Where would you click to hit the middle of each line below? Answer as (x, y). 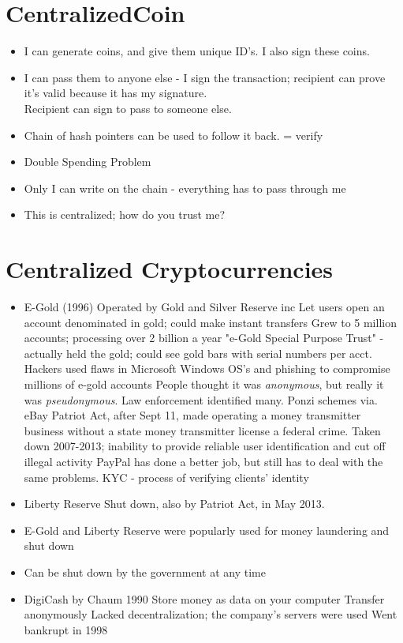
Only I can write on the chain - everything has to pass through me (185, 188)
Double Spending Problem (88, 162)
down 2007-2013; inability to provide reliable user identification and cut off (205, 446)
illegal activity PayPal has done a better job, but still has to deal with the (203, 461)
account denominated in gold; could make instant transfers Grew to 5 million (210, 322)
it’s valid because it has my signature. (116, 93)
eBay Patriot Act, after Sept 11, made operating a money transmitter (192, 415)
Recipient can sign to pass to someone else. (128, 108)
